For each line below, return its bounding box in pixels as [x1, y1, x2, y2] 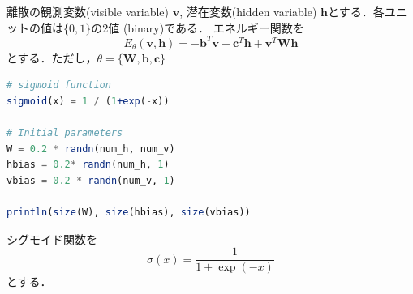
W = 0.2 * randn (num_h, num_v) [6, 143, 175, 155]
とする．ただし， [6, 49, 97, 66]
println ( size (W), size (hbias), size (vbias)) [6, 207, 251, 219]
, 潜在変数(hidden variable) [179, 3, 317, 19]
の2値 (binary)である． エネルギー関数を [91, 19, 304, 36]
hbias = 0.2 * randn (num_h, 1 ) [6, 159, 170, 171]
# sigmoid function [6, 79, 111, 92]
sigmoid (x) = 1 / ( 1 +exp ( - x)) [6, 95, 170, 107]
